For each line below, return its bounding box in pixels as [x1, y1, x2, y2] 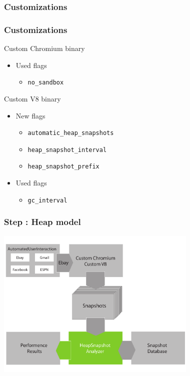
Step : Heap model [4, 215, 81, 228]
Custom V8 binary [4, 93, 61, 103]
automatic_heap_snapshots [27, 129, 114, 137]
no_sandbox [27, 79, 64, 86]
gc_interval [27, 196, 67, 204]
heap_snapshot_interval [27, 146, 107, 153]
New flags [15, 110, 45, 120]
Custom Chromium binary [4, 43, 85, 53]
